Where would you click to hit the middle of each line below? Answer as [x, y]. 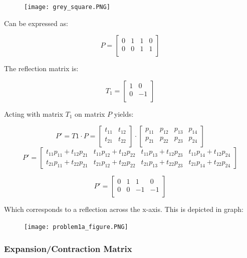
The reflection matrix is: [41, 68]
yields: [124, 113]
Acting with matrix [34, 113]
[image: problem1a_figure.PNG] [76, 227]
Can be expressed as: [36, 23]
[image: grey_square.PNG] [67, 7]
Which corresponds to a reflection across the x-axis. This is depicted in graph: [124, 209]
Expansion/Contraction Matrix [68, 248]
